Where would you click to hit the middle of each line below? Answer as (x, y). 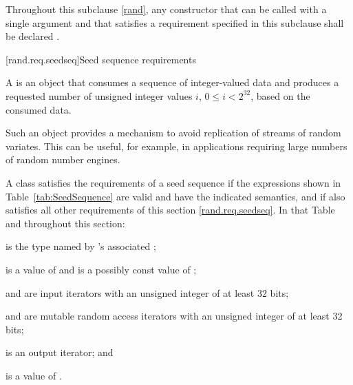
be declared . (33, 36)
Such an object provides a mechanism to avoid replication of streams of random (173, 133)
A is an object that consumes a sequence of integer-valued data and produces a (172, 82)
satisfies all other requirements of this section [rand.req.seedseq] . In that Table (170, 210)
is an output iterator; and (60, 352)
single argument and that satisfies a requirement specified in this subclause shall (175, 22)
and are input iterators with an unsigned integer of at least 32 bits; (147, 292)
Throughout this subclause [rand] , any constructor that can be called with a (166, 9)
